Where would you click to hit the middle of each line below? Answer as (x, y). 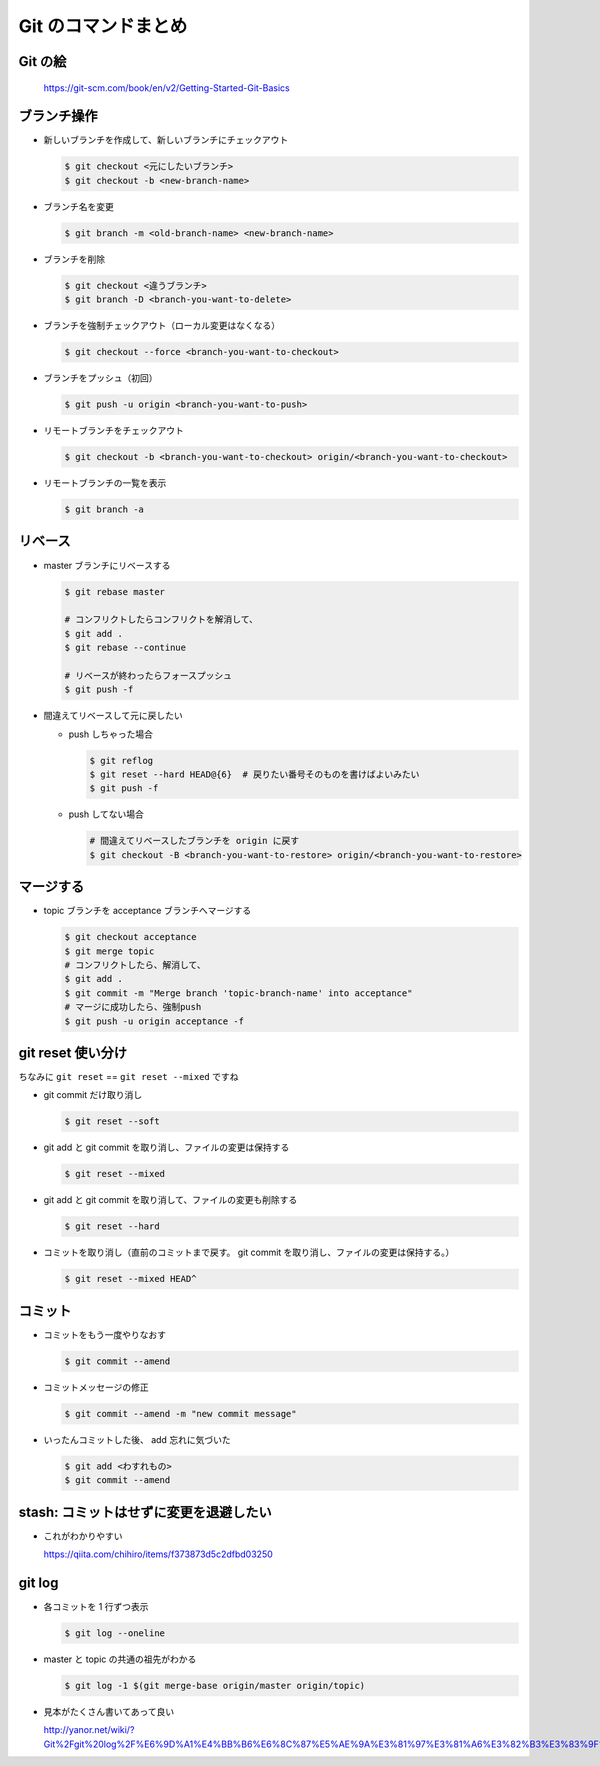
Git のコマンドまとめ (103, 26)
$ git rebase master (114, 591)
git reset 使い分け (73, 1053)
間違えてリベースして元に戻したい (113, 716)
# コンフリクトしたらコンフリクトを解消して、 (161, 619)
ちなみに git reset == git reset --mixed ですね (128, 1077)
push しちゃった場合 (111, 734)
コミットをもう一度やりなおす (105, 1334)
